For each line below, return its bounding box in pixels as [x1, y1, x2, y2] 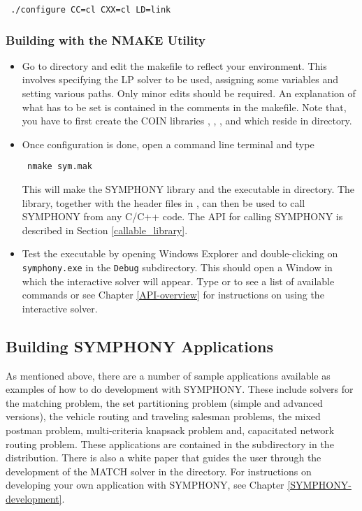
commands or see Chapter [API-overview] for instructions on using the [22, 287, 324, 302]
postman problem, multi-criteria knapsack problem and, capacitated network [6, 423, 335, 438]
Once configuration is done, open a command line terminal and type [22, 136, 314, 151]
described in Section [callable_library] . [22, 222, 188, 237]
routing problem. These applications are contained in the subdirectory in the [6, 436, 334, 451]
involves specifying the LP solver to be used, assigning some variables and [22, 72, 338, 87]
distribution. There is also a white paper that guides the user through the [6, 450, 321, 465]
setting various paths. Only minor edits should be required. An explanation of [22, 86, 356, 101]
